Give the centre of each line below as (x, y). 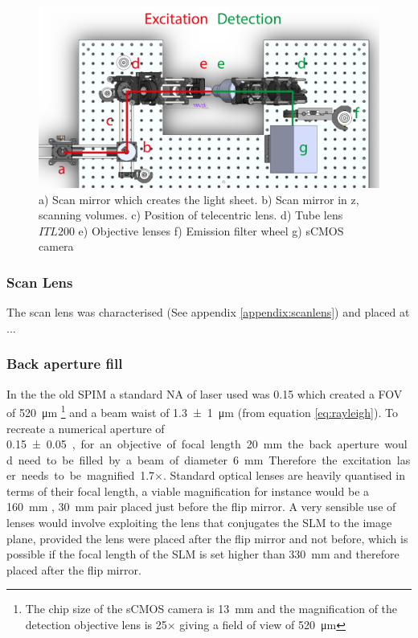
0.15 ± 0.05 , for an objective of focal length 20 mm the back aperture (193, 444)
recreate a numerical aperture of (86, 428)
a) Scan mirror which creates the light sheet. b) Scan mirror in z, (199, 199)
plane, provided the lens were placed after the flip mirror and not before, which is (207, 538)
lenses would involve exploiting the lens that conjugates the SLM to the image (199, 523)
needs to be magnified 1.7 (88, 475)
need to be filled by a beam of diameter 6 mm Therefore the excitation (205, 459)
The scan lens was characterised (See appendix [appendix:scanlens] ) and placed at (208, 312)
